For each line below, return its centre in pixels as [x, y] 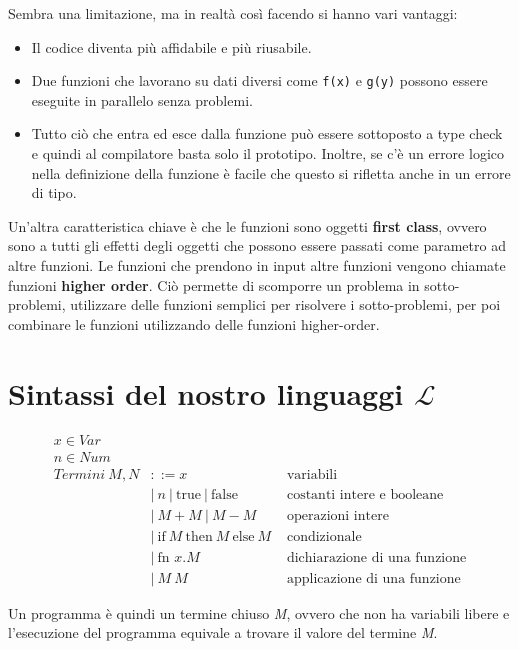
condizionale [324, 536]
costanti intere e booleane [365, 494]
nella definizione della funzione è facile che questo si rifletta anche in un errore [271, 172]
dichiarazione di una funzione [376, 557]
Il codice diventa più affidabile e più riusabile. [171, 46]
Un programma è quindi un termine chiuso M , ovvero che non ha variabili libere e [259, 612]
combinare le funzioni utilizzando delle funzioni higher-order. [194, 323]
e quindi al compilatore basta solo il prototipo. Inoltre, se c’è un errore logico [267, 153]
